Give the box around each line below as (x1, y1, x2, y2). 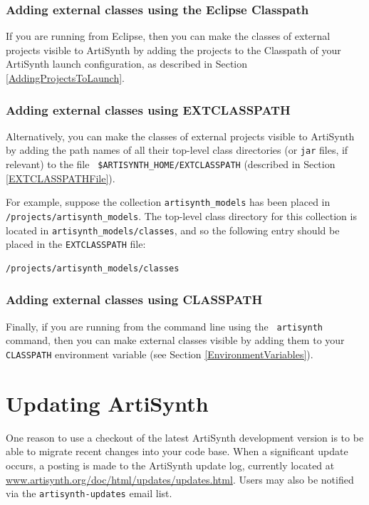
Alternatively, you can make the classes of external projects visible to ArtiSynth (6, 128, 355, 143)
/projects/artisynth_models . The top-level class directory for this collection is (6, 208, 357, 223)
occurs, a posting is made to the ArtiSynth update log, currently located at (6, 457, 335, 472)
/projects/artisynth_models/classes (6, 263, 180, 274)
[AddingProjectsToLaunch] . (6, 71, 125, 85)
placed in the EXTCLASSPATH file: (6, 236, 146, 251)
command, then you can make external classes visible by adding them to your (6, 333, 345, 348)
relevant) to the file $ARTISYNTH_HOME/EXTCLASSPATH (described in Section (6, 157, 336, 172)
